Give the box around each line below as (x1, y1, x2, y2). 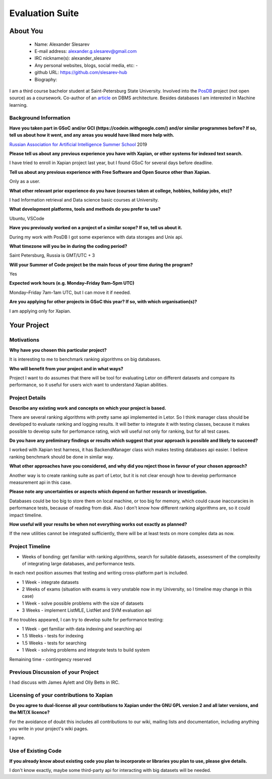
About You (9, 27, 43, 35)
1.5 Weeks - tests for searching (22, 640, 87, 646)
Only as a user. (9, 178, 40, 184)
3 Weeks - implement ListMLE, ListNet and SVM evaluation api (22, 607, 152, 613)
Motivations (9, 337, 40, 344)
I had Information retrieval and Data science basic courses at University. (9, 197, 159, 203)
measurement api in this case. (9, 479, 72, 486)
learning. (9, 102, 28, 108)
